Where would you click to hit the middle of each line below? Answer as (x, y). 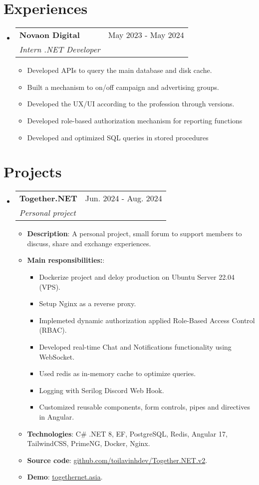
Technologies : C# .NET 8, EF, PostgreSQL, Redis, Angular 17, (127, 433)
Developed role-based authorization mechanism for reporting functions (135, 120)
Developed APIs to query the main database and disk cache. (120, 70)
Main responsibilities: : (66, 260)
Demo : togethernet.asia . (65, 477)
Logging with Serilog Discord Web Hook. (102, 390)
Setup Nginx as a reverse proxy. (88, 303)
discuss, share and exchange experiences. (89, 243)
